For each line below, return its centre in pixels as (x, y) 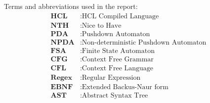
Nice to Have (102, 26)
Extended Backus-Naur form (125, 87)
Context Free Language (118, 68)
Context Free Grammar (118, 59)
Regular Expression (111, 77)
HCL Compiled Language (120, 16)
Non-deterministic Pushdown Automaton (144, 42)
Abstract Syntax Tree (115, 95)
